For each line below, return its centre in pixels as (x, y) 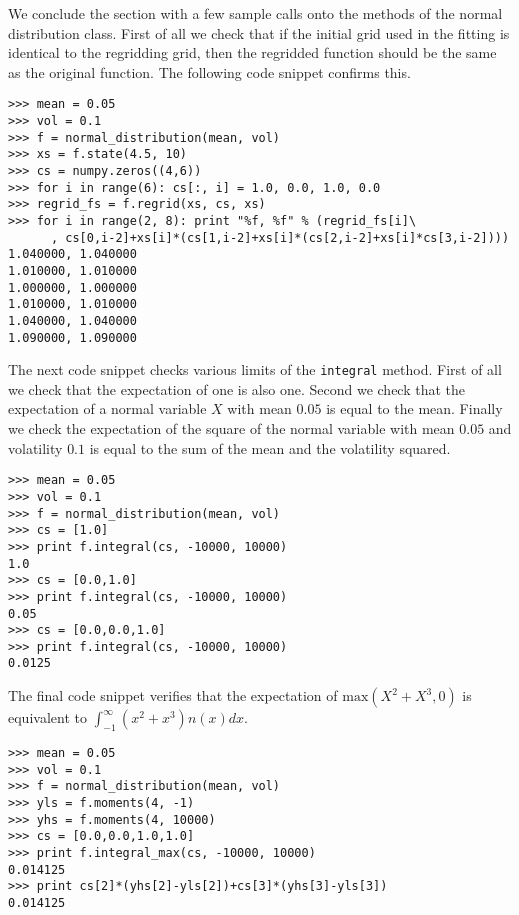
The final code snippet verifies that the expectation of (173, 695)
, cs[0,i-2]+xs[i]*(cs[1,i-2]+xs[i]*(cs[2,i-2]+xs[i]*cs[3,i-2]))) (280, 237)
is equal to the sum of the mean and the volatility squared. (270, 447)
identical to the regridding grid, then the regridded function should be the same (252, 52)
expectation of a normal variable (107, 408)
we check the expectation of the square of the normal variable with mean (231, 428)
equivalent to (47, 717)
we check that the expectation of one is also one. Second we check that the (237, 388)
